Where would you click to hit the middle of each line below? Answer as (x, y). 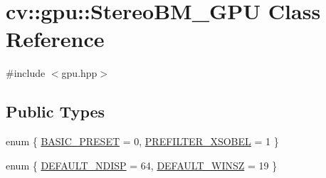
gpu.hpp (79, 73)
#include (26, 73)
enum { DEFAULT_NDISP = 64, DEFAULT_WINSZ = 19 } (142, 165)
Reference (55, 39)
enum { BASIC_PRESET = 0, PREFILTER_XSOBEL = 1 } (142, 141)
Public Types (56, 111)
